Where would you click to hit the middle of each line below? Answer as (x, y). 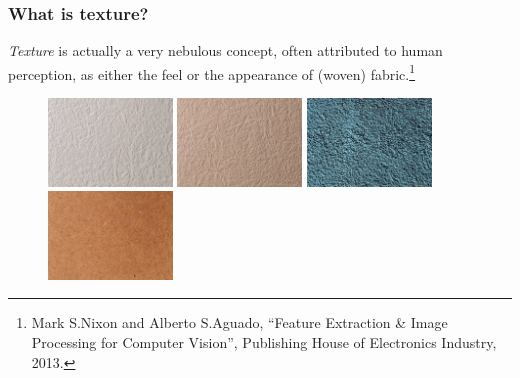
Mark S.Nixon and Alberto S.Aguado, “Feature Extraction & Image (239, 322)
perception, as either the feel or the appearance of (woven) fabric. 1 (212, 72)
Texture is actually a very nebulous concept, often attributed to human (225, 50)
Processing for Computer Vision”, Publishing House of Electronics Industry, (264, 341)
